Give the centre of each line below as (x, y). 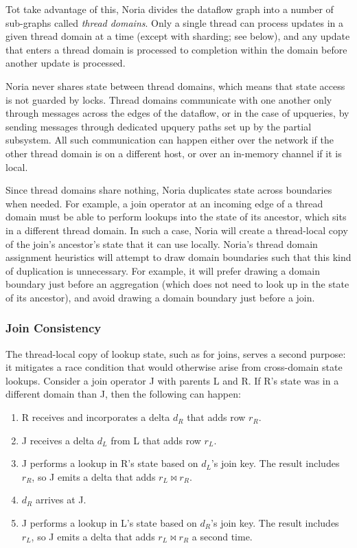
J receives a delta (58, 440)
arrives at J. (61, 500)
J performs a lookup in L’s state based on (109, 523)
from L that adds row (156, 440)
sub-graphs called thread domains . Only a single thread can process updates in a (175, 22)
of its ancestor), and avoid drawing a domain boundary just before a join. (160, 297)
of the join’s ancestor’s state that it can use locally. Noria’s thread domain (162, 243)
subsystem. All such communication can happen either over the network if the (170, 140)
